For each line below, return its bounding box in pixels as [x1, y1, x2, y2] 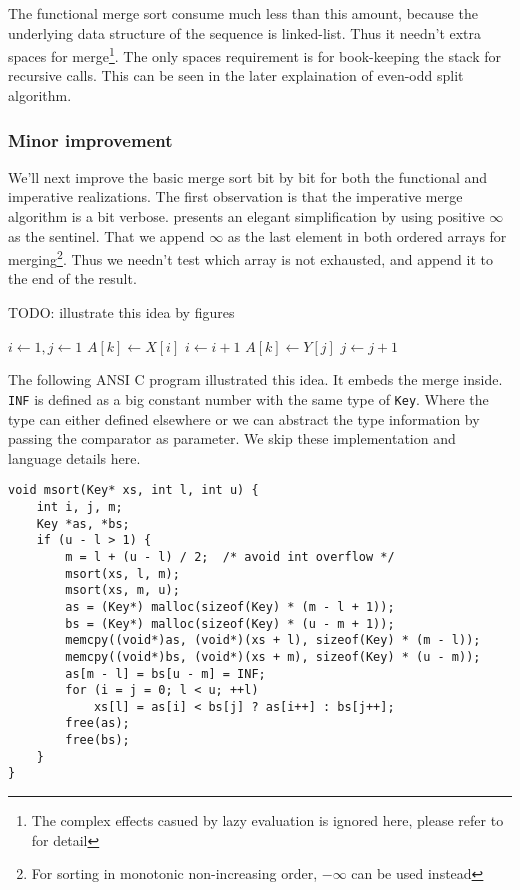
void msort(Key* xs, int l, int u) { [8, 483, 259, 498]
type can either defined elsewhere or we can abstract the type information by [8, 408, 480, 429]
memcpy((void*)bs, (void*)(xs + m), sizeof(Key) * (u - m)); [65, 649, 481, 664]
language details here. [8, 447, 141, 468]
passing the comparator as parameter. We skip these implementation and [8, 428, 456, 449]
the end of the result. [8, 268, 137, 289]
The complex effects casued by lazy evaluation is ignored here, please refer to [31, 810, 504, 831]
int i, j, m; [36, 499, 123, 514]
